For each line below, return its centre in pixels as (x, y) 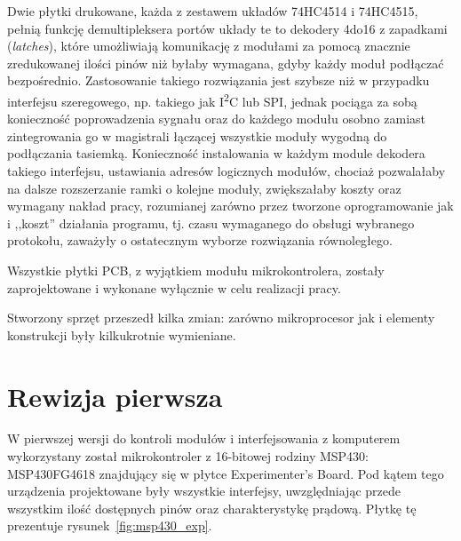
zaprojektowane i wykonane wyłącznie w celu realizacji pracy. (174, 287)
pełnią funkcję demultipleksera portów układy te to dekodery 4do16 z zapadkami (227, 28)
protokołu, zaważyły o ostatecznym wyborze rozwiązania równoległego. (200, 240)
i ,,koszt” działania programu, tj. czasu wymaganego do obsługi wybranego (211, 223)
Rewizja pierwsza (115, 396)
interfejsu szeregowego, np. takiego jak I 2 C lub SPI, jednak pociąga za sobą (212, 99)
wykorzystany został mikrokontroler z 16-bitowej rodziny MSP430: (188, 456)
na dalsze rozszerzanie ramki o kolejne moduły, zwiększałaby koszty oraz (204, 188)
